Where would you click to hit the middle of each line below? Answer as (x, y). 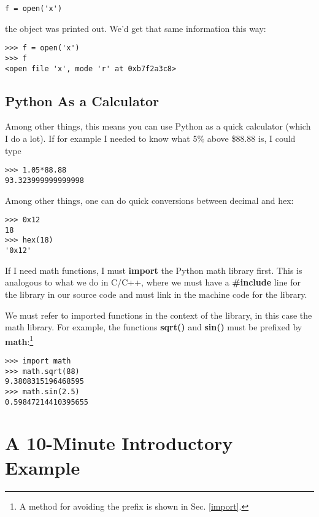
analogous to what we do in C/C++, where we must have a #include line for (153, 282)
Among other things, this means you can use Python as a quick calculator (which (158, 126)
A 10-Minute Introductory (119, 443)
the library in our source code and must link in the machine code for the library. (156, 294)
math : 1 (19, 340)
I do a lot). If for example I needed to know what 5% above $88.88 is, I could (150, 138)
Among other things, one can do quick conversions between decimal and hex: (149, 200)
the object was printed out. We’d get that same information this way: (136, 28)
